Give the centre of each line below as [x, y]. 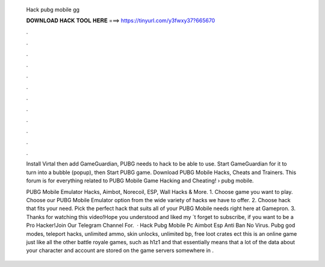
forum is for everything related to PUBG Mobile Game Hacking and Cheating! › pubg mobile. [140, 181]
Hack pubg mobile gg [53, 10]
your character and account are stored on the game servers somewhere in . [120, 250]
